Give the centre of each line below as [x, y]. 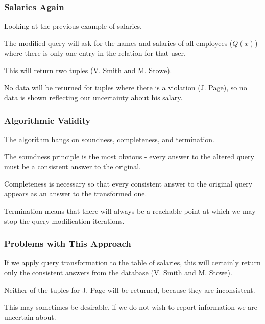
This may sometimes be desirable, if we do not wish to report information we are [131, 307]
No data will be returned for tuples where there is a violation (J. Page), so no [126, 87]
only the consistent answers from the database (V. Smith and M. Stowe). [118, 272]
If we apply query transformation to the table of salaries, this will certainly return [132, 262]
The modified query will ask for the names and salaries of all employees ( [118, 43]
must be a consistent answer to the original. [73, 166]
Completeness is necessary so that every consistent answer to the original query [128, 183]
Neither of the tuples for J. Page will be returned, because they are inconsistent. [130, 290]
